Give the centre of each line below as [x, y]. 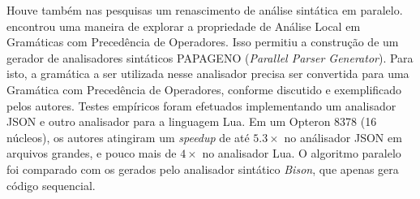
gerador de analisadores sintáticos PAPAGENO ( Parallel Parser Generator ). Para [210, 57]
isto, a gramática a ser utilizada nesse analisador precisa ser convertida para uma [208, 74]
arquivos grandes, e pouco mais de [92, 153]
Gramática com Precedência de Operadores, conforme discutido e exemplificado [204, 89]
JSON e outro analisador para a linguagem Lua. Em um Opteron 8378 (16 [192, 121]
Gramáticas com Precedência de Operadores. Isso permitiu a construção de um [203, 42]
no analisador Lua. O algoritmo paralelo [302, 153]
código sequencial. [51, 185]
